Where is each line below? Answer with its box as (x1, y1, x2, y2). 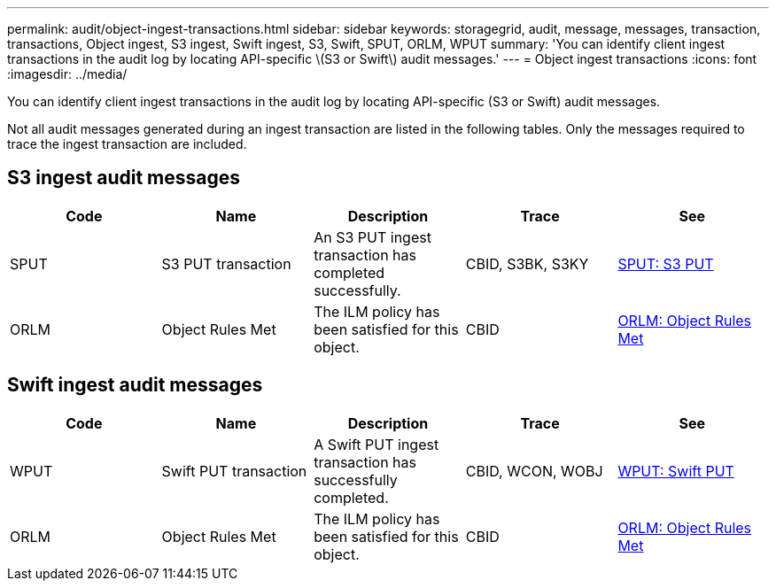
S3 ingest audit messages (7, 166, 241, 190)
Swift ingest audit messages (7, 374, 263, 397)
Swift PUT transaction (161, 461, 307, 480)
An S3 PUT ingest (314, 228, 431, 246)
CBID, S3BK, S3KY (465, 254, 589, 273)
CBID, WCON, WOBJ (465, 461, 603, 480)
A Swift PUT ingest (314, 435, 439, 453)
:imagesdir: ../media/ (7, 66, 128, 81)
